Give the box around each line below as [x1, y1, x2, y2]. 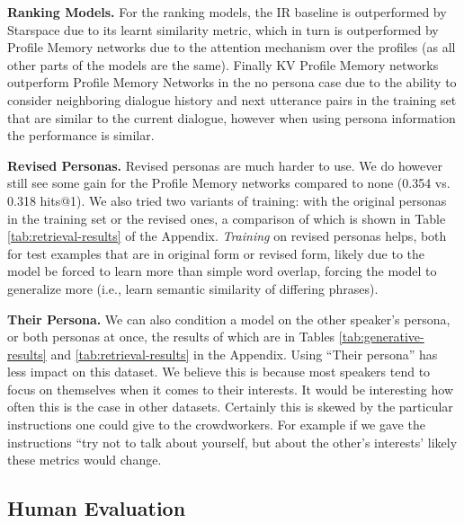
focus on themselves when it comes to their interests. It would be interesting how [7, 379, 454, 398]
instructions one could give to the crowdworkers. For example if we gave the [7, 415, 425, 434]
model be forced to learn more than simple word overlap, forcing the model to [7, 261, 437, 280]
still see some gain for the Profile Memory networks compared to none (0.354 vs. [7, 173, 451, 192]
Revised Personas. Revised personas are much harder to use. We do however [7, 155, 442, 174]
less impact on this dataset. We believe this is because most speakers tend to [7, 362, 431, 381]
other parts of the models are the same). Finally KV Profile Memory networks [7, 55, 439, 74]
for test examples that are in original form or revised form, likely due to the [7, 244, 425, 262]
